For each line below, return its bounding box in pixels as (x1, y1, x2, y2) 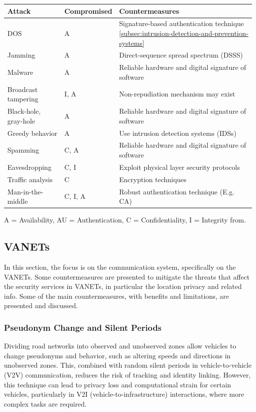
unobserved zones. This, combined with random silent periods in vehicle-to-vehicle (4, 360, 252, 370)
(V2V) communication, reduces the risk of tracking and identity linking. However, (4, 369, 251, 380)
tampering (7, 94, 38, 104)
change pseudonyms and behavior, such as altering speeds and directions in (4, 350, 231, 360)
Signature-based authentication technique (119, 18, 244, 29)
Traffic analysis (7, 174, 53, 184)
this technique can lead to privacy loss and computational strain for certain (4, 379, 231, 389)
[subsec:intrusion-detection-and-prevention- (119, 28, 249, 38)
